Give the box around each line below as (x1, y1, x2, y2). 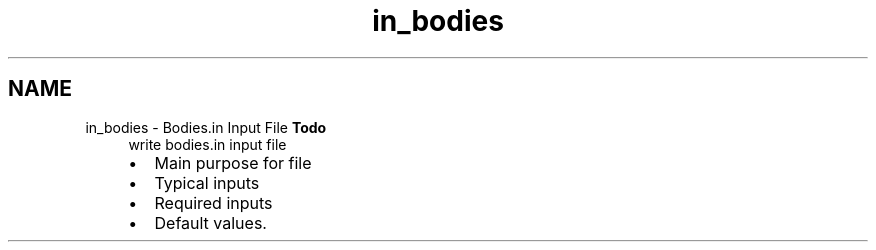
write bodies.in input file (128, 135, 287, 153)
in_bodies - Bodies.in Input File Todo (85, 118, 327, 136)
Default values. (154, 212, 267, 233)
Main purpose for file (154, 152, 312, 173)
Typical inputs (154, 172, 260, 193)
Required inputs (154, 192, 273, 213)
